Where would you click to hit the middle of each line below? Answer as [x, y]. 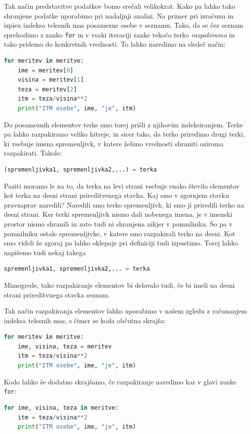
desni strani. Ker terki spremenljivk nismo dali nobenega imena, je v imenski [118, 214]
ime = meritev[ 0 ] [46, 70]
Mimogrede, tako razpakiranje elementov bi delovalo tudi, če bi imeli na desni [119, 285]
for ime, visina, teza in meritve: [61, 408]
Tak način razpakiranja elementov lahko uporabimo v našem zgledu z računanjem [125, 311]
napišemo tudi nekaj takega [45, 252]
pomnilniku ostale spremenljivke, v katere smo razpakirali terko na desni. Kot [120, 233]
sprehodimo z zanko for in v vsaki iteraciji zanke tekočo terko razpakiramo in [119, 34]
